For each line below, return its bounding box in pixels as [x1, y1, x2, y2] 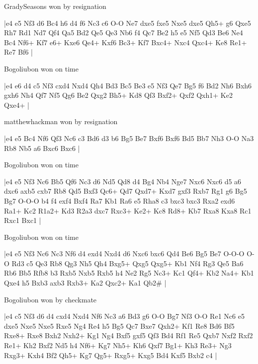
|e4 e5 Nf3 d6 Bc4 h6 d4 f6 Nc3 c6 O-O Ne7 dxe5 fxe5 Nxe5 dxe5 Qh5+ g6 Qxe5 [4, 17, 251, 28]
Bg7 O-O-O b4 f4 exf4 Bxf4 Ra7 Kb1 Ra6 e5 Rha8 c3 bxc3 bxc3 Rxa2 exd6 [4, 195, 235, 206]
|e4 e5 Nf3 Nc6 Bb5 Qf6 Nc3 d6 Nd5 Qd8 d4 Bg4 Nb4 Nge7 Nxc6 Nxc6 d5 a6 [4, 176, 242, 186]
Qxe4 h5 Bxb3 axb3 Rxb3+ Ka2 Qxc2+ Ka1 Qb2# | [4, 278, 167, 288]
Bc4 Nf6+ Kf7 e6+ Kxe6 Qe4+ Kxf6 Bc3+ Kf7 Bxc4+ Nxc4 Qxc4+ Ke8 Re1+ [4, 37, 247, 47]
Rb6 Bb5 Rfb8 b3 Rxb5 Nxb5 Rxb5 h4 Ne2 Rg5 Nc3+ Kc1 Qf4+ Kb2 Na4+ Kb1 [4, 268, 254, 278]
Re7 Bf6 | [4, 47, 33, 57]
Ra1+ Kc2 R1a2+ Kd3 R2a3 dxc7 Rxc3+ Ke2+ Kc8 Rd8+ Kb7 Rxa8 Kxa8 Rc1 [4, 205, 252, 216]
